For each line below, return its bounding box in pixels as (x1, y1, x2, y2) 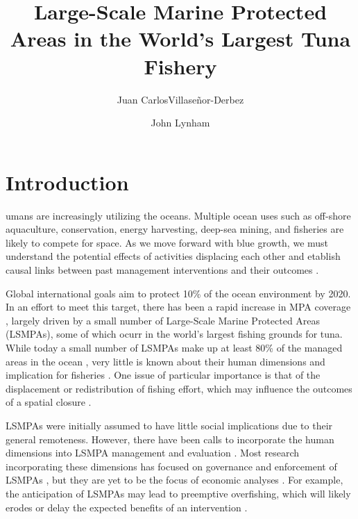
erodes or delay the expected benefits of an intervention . (6, 500, 248, 514)
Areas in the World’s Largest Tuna (10, 24, 351, 53)
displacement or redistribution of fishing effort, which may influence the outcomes (6, 381, 352, 395)
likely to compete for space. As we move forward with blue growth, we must (6, 235, 329, 249)
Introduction (6, 167, 129, 196)
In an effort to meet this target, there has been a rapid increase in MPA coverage (6, 299, 351, 314)
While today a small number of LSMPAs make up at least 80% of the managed (6, 340, 343, 354)
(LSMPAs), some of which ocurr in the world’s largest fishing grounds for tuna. (6, 327, 343, 341)
